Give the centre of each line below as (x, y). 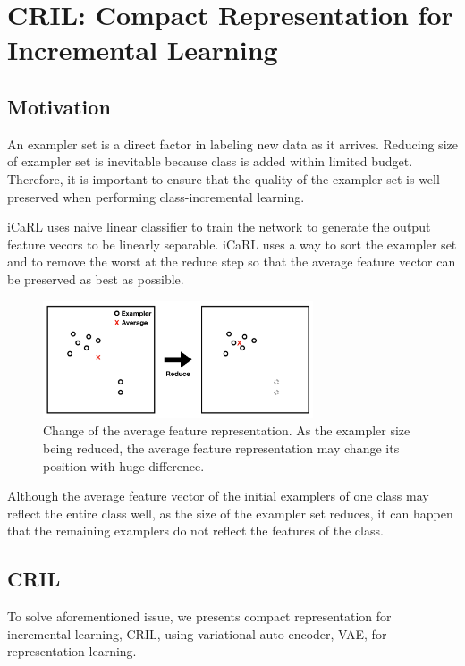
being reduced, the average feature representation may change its (221, 447)
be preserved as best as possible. (96, 278)
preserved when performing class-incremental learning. (156, 196)
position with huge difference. (124, 465)
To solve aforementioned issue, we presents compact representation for (199, 616)
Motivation (59, 106)
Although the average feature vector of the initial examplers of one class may (218, 496)
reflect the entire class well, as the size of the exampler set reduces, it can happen (230, 513)
